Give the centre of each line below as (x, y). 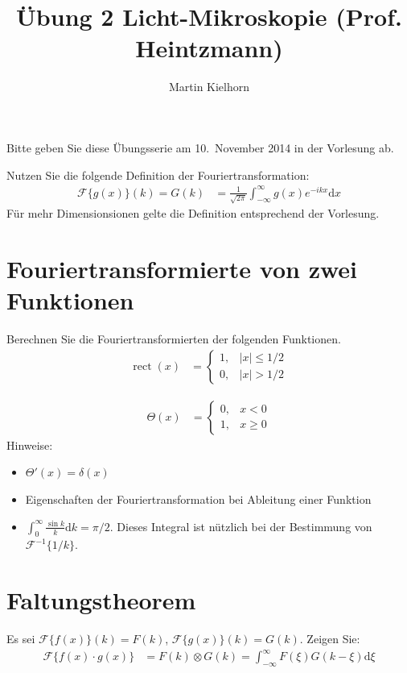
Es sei (21, 639)
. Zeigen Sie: (330, 639)
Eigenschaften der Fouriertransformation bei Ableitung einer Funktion (198, 499)
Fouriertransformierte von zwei (182, 269)
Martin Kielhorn (209, 87)
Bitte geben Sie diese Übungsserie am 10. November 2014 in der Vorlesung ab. (200, 147)
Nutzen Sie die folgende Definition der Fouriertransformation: (158, 174)
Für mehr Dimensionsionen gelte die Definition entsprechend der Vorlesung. (193, 213)
